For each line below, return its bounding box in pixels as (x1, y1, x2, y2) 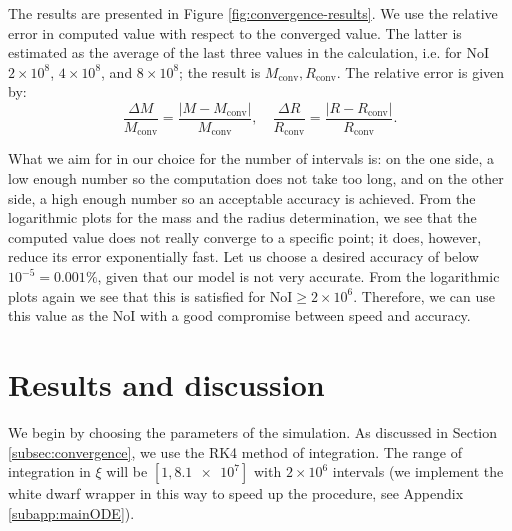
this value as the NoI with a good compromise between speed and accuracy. (8, 305, 471, 326)
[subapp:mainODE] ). (8, 502, 135, 523)
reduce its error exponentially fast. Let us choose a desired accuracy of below (8, 246, 479, 267)
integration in (8, 461, 91, 482)
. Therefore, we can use (353, 285, 495, 306)
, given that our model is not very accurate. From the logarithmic (97, 266, 500, 287)
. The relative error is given (336, 61, 505, 82)
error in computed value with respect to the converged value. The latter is (8, 22, 462, 43)
